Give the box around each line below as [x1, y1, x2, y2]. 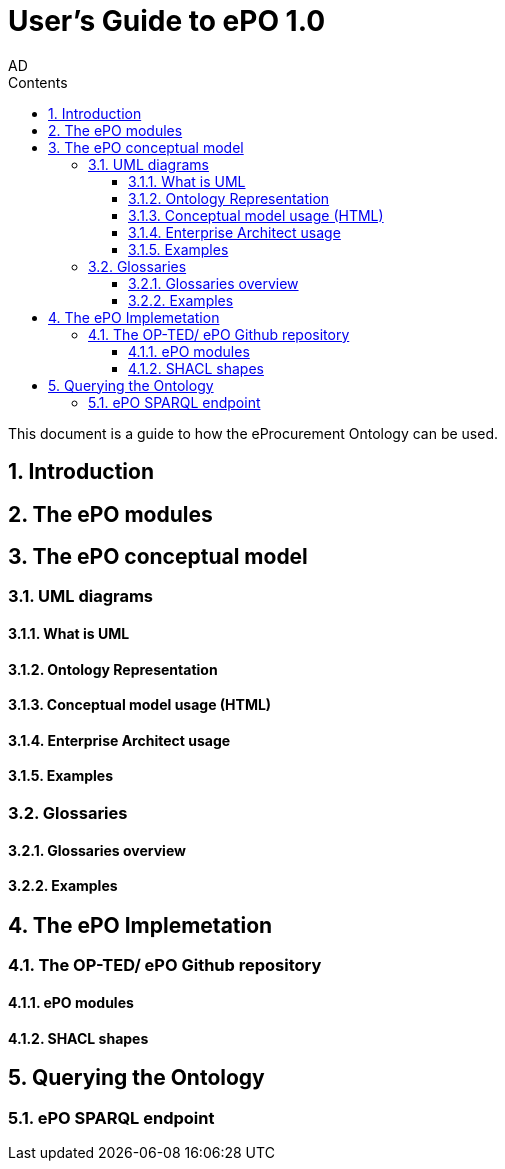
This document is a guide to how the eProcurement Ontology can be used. [8, 424, 499, 442]
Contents [8, 73, 68, 91]
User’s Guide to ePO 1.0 [8, 4, 326, 38]
